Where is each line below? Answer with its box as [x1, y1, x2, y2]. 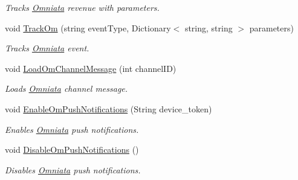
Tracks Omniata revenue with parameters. [5, 1, 160, 13]
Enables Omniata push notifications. [5, 123, 139, 135]
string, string [184, 21, 233, 34]
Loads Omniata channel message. [5, 82, 128, 95]
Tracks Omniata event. [5, 42, 89, 54]
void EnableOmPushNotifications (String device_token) [5, 102, 212, 115]
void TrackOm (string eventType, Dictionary [5, 21, 171, 34]
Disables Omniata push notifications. [5, 163, 141, 176]
